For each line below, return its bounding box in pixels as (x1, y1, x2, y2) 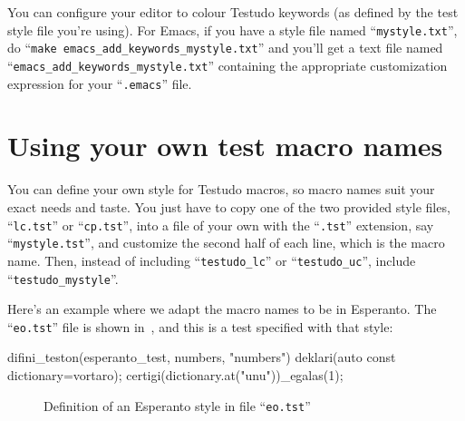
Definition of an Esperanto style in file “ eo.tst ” (44, 396, 311, 415)
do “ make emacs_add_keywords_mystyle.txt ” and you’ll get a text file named (7, 38, 443, 57)
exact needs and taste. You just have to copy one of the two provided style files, (7, 197, 450, 216)
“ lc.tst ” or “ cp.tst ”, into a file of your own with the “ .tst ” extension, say (7, 215, 434, 234)
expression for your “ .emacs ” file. (7, 73, 192, 93)
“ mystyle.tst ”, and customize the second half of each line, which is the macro (7, 233, 445, 252)
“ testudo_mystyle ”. (7, 269, 119, 288)
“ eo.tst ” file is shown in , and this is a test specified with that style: (7, 317, 393, 336)
